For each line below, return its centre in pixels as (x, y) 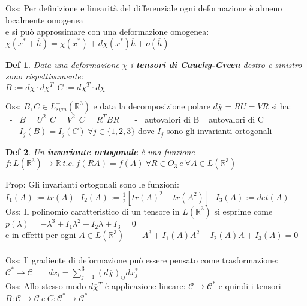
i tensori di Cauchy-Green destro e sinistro (216, 64)
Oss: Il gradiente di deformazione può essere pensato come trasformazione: (142, 260)
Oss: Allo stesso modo (46, 286)
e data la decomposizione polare (152, 106)
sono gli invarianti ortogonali (219, 131)
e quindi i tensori (250, 286)
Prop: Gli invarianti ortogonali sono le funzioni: (92, 184)
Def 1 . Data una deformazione (62, 64)
